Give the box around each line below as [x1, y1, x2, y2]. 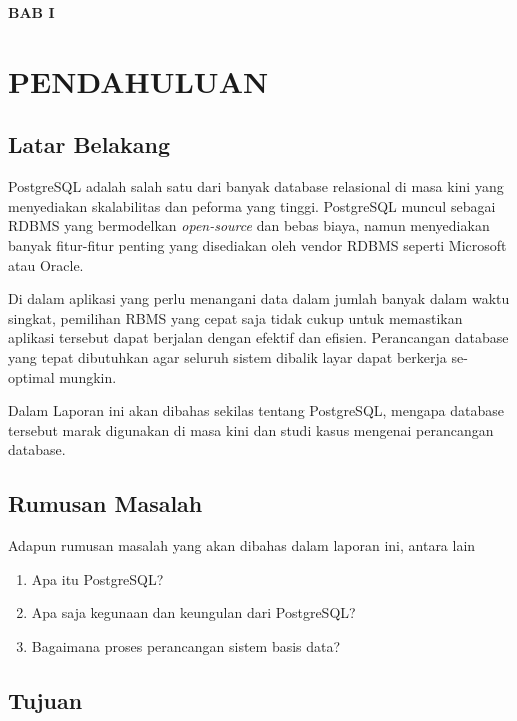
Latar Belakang [8, 129, 171, 160]
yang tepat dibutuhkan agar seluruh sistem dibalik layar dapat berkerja [8, 346, 447, 367]
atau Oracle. [8, 254, 84, 275]
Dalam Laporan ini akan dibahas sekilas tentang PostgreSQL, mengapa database [8, 400, 504, 421]
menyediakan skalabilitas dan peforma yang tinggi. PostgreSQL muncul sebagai [8, 195, 496, 216]
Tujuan [8, 684, 83, 715]
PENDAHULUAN [8, 60, 269, 101]
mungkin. [59, 366, 117, 387]
